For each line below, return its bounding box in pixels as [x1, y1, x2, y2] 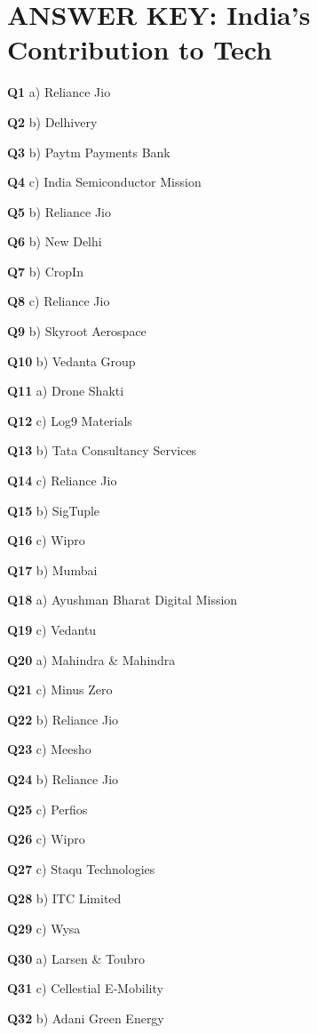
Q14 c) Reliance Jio [7, 471, 117, 490]
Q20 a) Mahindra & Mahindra [7, 650, 176, 669]
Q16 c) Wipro [7, 531, 85, 549]
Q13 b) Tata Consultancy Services [7, 441, 197, 460]
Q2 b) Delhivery [7, 112, 98, 131]
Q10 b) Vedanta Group [7, 351, 136, 370]
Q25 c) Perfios [7, 799, 88, 818]
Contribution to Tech [7, 31, 273, 68]
